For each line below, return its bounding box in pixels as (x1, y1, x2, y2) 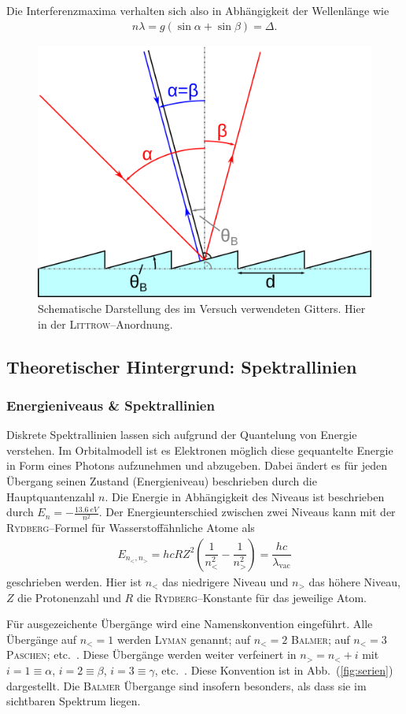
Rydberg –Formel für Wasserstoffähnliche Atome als (6, 519, 255, 536)
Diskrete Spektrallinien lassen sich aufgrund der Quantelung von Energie (6, 426, 357, 443)
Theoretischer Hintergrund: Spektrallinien (6, 354, 357, 378)
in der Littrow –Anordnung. (38, 315, 173, 332)
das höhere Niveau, (308, 573, 400, 589)
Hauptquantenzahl (6, 488, 95, 504)
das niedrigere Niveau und (162, 573, 289, 589)
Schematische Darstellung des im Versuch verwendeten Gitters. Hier (38, 300, 366, 317)
